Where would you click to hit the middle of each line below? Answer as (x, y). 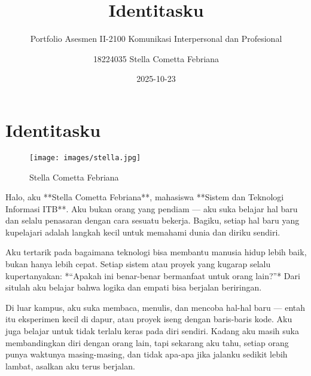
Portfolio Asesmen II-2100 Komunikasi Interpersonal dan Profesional (156, 39)
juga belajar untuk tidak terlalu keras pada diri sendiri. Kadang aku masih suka (152, 331)
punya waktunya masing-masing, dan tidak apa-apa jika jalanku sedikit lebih (147, 354)
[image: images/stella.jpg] (85, 158)
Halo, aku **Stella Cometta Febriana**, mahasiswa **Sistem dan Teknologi (145, 197)
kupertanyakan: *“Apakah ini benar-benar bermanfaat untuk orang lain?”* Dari (153, 275)
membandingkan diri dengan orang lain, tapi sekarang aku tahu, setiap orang (147, 342)
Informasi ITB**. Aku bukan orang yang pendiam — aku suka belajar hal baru (152, 208)
